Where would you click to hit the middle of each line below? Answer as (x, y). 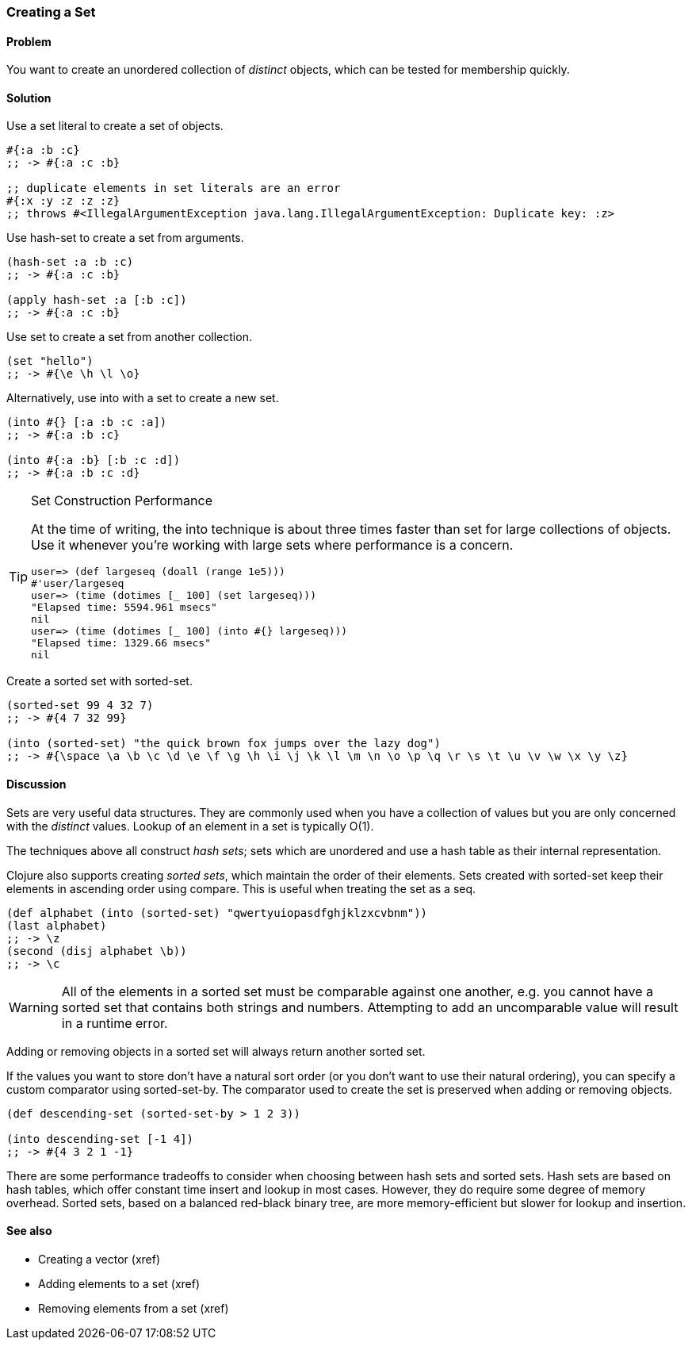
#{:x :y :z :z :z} (63, 201)
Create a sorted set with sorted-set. (99, 681)
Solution (29, 98)
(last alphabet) (57, 925)
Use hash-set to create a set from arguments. (125, 238)
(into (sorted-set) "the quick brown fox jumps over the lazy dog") (224, 744)
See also (29, 1231)
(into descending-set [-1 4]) (100, 1139)
